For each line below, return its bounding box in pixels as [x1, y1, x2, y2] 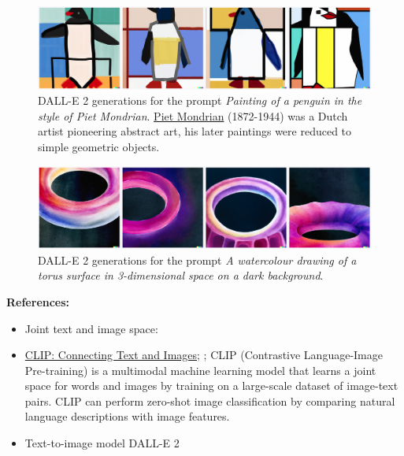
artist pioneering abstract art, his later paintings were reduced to [38, 123, 352, 139]
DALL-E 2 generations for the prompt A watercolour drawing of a [38, 251, 357, 268]
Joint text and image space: [24, 320, 158, 336]
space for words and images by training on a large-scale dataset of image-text [24, 377, 398, 394]
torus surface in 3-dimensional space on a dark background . [38, 267, 324, 284]
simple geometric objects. [38, 138, 160, 154]
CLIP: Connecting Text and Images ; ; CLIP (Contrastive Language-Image [24, 347, 383, 363]
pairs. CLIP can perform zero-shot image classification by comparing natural [24, 392, 395, 409]
